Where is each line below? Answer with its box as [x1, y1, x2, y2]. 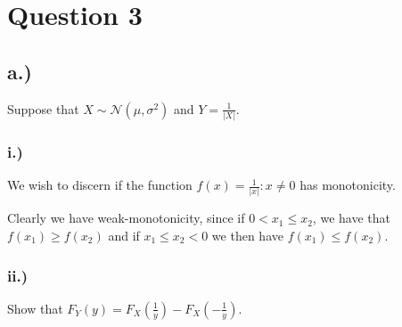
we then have [211, 226, 283, 245]
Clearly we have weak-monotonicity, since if [7, 208, 245, 227]
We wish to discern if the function [7, 176, 193, 194]
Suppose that [7, 99, 79, 118]
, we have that [312, 208, 390, 227]
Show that [7, 298, 63, 317]
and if [108, 226, 140, 245]
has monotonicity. [299, 176, 396, 194]
